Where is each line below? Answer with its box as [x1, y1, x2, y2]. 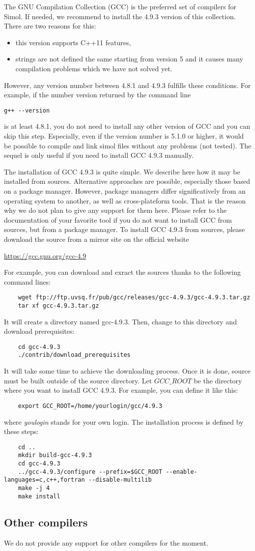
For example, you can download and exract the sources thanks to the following [4, 267, 241, 277]
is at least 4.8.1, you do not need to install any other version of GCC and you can [4, 121, 250, 131]
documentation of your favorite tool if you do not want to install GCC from [4, 214, 232, 225]
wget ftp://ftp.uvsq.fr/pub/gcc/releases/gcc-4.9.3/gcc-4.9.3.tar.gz [18, 294, 251, 301]
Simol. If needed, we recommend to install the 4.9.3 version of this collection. [4, 11, 236, 21]
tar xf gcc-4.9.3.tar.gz [18, 302, 99, 309]
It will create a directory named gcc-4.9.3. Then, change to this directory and [4, 316, 237, 326]
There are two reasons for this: [4, 21, 96, 31]
